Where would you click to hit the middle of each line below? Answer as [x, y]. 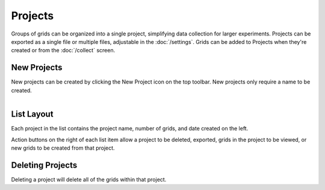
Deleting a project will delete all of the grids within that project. [89, 179]
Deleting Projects [44, 165]
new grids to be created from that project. [63, 148]
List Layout [32, 114]
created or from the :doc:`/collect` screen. [63, 51]
